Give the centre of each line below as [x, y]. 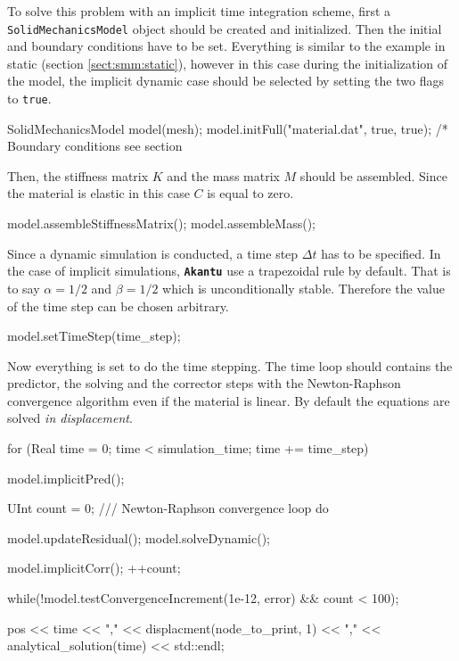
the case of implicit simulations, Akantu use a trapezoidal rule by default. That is [229, 271]
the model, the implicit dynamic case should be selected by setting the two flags [225, 81]
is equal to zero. [250, 193]
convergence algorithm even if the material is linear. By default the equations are [229, 400]
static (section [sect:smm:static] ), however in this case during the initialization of [228, 63]
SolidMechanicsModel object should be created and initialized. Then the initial [225, 28]
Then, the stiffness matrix [78, 175]
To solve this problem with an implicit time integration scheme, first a [199, 11]
